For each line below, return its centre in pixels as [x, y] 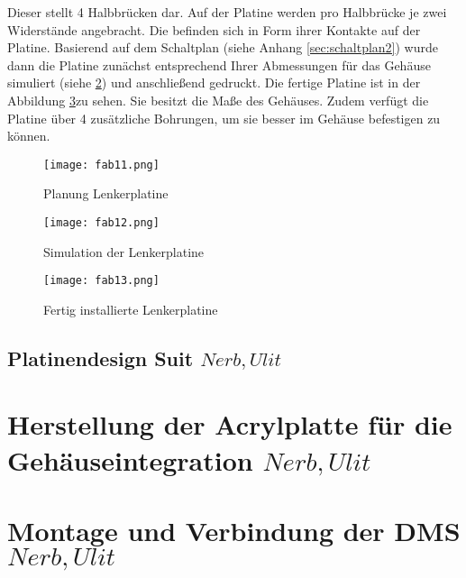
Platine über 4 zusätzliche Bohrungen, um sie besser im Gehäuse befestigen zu [224, 118]
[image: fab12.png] [101, 223]
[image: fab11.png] [101, 165]
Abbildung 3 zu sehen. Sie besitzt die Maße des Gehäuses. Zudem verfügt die [218, 100]
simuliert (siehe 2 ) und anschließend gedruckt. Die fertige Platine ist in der [214, 83]
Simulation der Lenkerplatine [124, 251]
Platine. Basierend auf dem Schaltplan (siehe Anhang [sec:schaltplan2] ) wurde [223, 47]
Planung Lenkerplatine [106, 193]
